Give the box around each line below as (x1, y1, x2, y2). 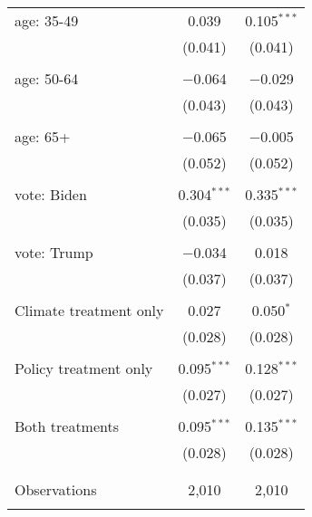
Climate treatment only (15, 300, 164, 321)
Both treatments (15, 416, 120, 436)
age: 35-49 (15, 10, 79, 31)
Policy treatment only (15, 358, 153, 378)
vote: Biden (15, 184, 87, 205)
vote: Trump (15, 242, 93, 263)
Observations (15, 479, 97, 500)
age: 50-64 (15, 68, 79, 89)
